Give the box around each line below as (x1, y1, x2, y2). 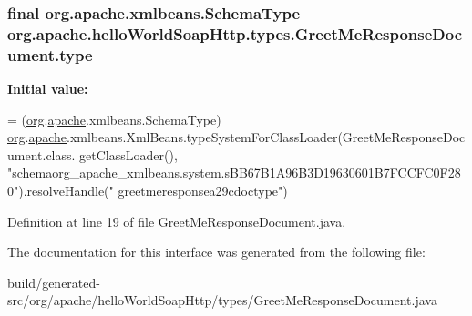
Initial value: (7, 79, 88, 98)
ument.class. (7, 145, 76, 164)
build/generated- (7, 272, 100, 291)
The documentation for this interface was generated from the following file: (7, 242, 426, 261)
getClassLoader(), (79, 145, 178, 164)
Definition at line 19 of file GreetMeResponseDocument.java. (7, 211, 346, 230)
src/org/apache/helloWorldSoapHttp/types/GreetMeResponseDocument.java (7, 291, 437, 310)
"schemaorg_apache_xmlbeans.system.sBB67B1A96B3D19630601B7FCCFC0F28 (7, 163, 461, 182)
